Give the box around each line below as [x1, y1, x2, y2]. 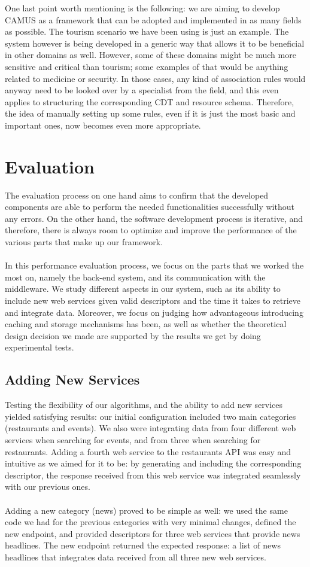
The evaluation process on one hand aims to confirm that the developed [5, 188, 269, 201]
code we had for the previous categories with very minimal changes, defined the [5, 516, 296, 528]
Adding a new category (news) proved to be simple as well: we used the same [5, 504, 288, 516]
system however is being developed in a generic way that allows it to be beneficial [5, 36, 305, 49]
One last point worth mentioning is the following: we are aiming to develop [5, 2, 280, 14]
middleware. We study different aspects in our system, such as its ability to [5, 282, 281, 295]
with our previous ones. [5, 480, 90, 493]
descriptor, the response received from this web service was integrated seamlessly [5, 468, 301, 481]
